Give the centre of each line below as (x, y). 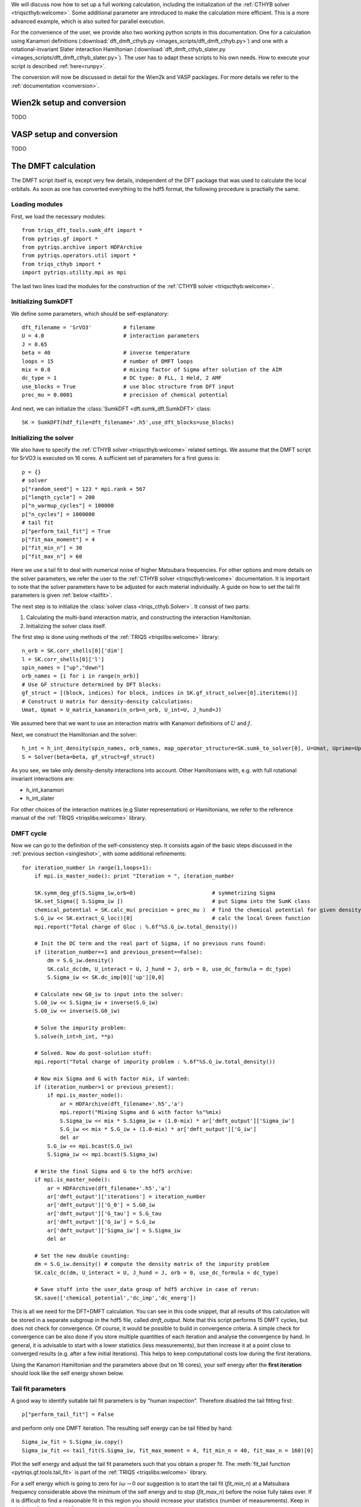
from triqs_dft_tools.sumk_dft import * (82, 230)
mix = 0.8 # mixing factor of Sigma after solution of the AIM (152, 370)
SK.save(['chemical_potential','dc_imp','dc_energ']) (115, 1298)
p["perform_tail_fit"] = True (66, 531)
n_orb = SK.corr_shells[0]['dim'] (73, 651)
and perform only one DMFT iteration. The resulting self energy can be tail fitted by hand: (122, 1428)
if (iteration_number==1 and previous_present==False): (118, 952)
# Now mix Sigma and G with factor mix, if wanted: (112, 1078)
